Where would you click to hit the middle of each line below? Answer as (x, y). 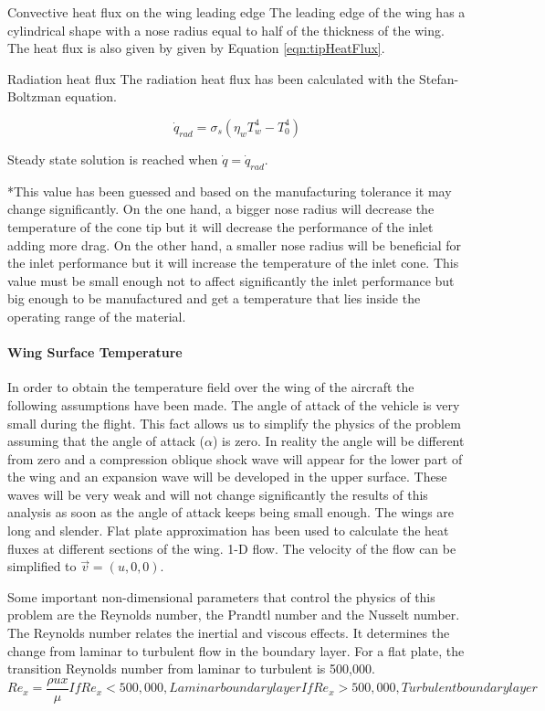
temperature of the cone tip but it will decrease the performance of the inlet (220, 226)
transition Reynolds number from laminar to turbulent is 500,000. (191, 669)
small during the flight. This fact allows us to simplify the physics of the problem (234, 423)
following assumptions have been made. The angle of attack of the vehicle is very (234, 404)
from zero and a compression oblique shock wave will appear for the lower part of (235, 458)
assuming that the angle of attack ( (106, 441)
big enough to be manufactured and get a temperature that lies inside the (214, 298)
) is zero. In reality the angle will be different (338, 441)
